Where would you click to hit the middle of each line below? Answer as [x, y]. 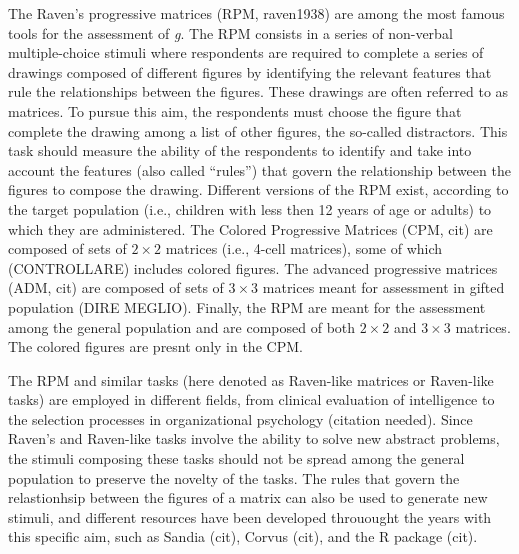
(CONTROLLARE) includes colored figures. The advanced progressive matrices [253, 267]
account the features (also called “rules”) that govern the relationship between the [259, 169]
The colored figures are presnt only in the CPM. [155, 346]
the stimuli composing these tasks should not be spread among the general [236, 458]
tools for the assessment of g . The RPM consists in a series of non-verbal [230, 32]
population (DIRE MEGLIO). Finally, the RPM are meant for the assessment [247, 306]
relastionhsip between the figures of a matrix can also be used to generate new [248, 497]
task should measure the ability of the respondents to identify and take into [240, 150]
